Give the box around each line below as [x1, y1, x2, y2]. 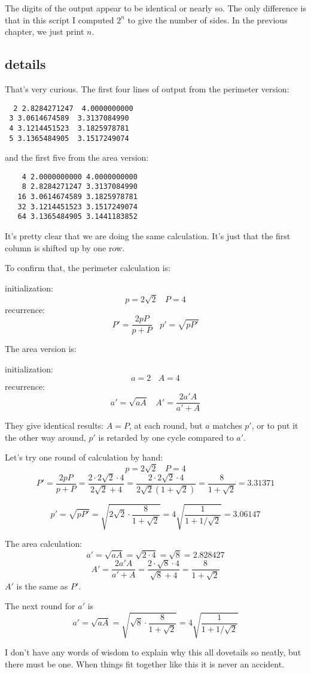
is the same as [16, 579, 68, 592]
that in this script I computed [5, 13, 114, 26]
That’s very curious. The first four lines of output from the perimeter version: [5, 82, 289, 95]
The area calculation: [5, 537, 83, 550]
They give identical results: [5, 419, 104, 432]
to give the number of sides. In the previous [127, 13, 288, 26]
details [5, 55, 46, 73]
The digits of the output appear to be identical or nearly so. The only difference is [5, 2, 306, 14]
